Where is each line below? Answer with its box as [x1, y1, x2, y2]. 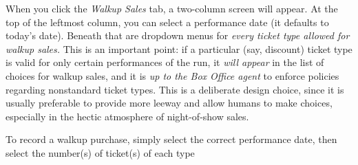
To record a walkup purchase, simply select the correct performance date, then [6, 132, 337, 146]
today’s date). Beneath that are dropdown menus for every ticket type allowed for [6, 28, 350, 43]
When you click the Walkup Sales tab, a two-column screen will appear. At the [6, 1, 338, 15]
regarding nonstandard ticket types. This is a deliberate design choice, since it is [6, 82, 344, 96]
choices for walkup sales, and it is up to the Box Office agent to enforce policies [6, 68, 339, 82]
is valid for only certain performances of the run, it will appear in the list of [6, 55, 324, 69]
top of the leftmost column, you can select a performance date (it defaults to [6, 14, 329, 29]
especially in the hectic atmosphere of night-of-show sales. [6, 109, 249, 123]
